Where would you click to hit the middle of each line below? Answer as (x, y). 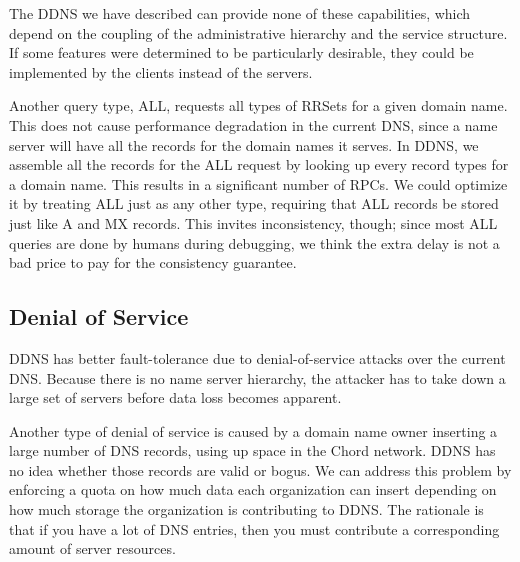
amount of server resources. (92, 548)
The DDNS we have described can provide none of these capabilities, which (240, 13)
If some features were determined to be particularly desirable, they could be (241, 52)
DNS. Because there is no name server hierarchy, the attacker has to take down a (257, 377)
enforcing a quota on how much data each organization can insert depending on (253, 489)
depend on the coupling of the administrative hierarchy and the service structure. (258, 32)
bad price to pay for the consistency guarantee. (153, 262)
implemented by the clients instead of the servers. (161, 71)
